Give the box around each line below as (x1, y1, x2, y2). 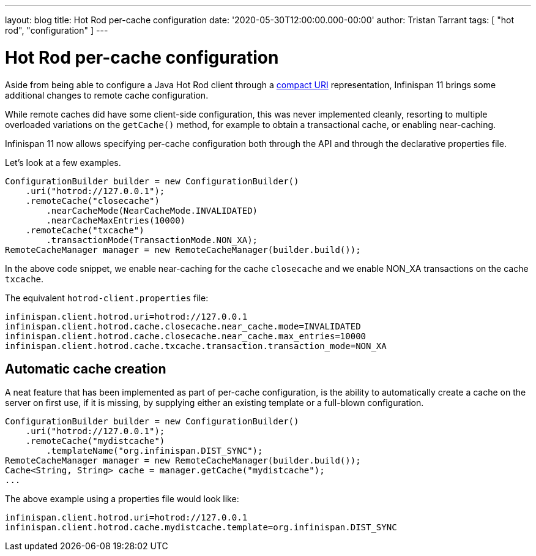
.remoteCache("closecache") (25, 195, 160, 206)
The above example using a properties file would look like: (5, 494, 239, 505)
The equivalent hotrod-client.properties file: (5, 292, 209, 303)
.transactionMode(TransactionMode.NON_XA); (46, 235, 258, 245)
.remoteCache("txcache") (25, 225, 144, 235)
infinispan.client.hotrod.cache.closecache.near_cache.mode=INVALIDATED (5, 321, 361, 331)
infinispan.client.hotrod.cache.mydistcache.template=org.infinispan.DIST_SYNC (5, 522, 397, 533)
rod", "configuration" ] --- (5, 25, 108, 36)
